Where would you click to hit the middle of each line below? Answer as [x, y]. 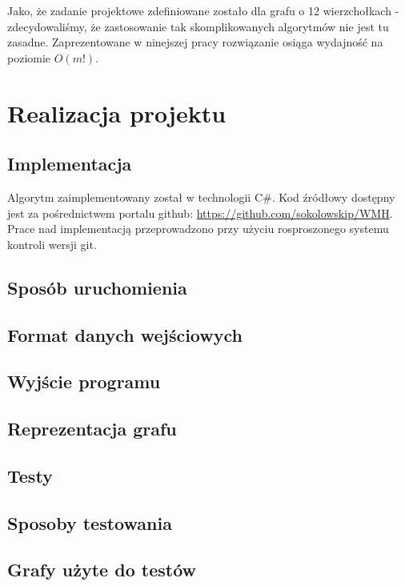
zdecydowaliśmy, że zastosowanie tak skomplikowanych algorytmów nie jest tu [198, 26]
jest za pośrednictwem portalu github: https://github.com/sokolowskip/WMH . [200, 213]
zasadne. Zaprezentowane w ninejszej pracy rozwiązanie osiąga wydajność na [195, 42]
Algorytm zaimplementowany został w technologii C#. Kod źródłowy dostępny [201, 197]
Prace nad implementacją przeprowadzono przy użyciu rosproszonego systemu [198, 229]
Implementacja [70, 164]
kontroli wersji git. [52, 244]
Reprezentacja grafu [92, 429]
